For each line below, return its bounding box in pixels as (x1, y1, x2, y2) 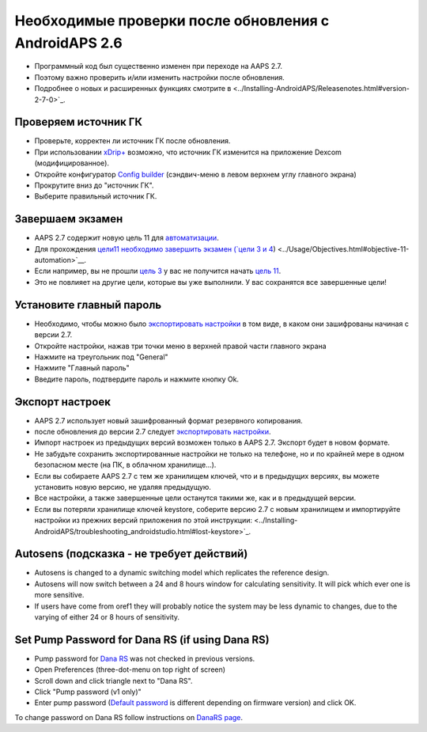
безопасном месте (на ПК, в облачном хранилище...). (34, 460, 217, 470)
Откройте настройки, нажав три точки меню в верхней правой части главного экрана (34, 341, 327, 351)
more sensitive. (34, 590, 85, 600)
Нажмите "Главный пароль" (34, 363, 130, 373)
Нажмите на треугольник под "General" (34, 352, 169, 362)
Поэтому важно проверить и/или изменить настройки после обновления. (34, 72, 285, 82)
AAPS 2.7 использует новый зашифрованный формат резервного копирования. (34, 415, 304, 425)
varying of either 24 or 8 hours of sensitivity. (34, 612, 180, 621)
